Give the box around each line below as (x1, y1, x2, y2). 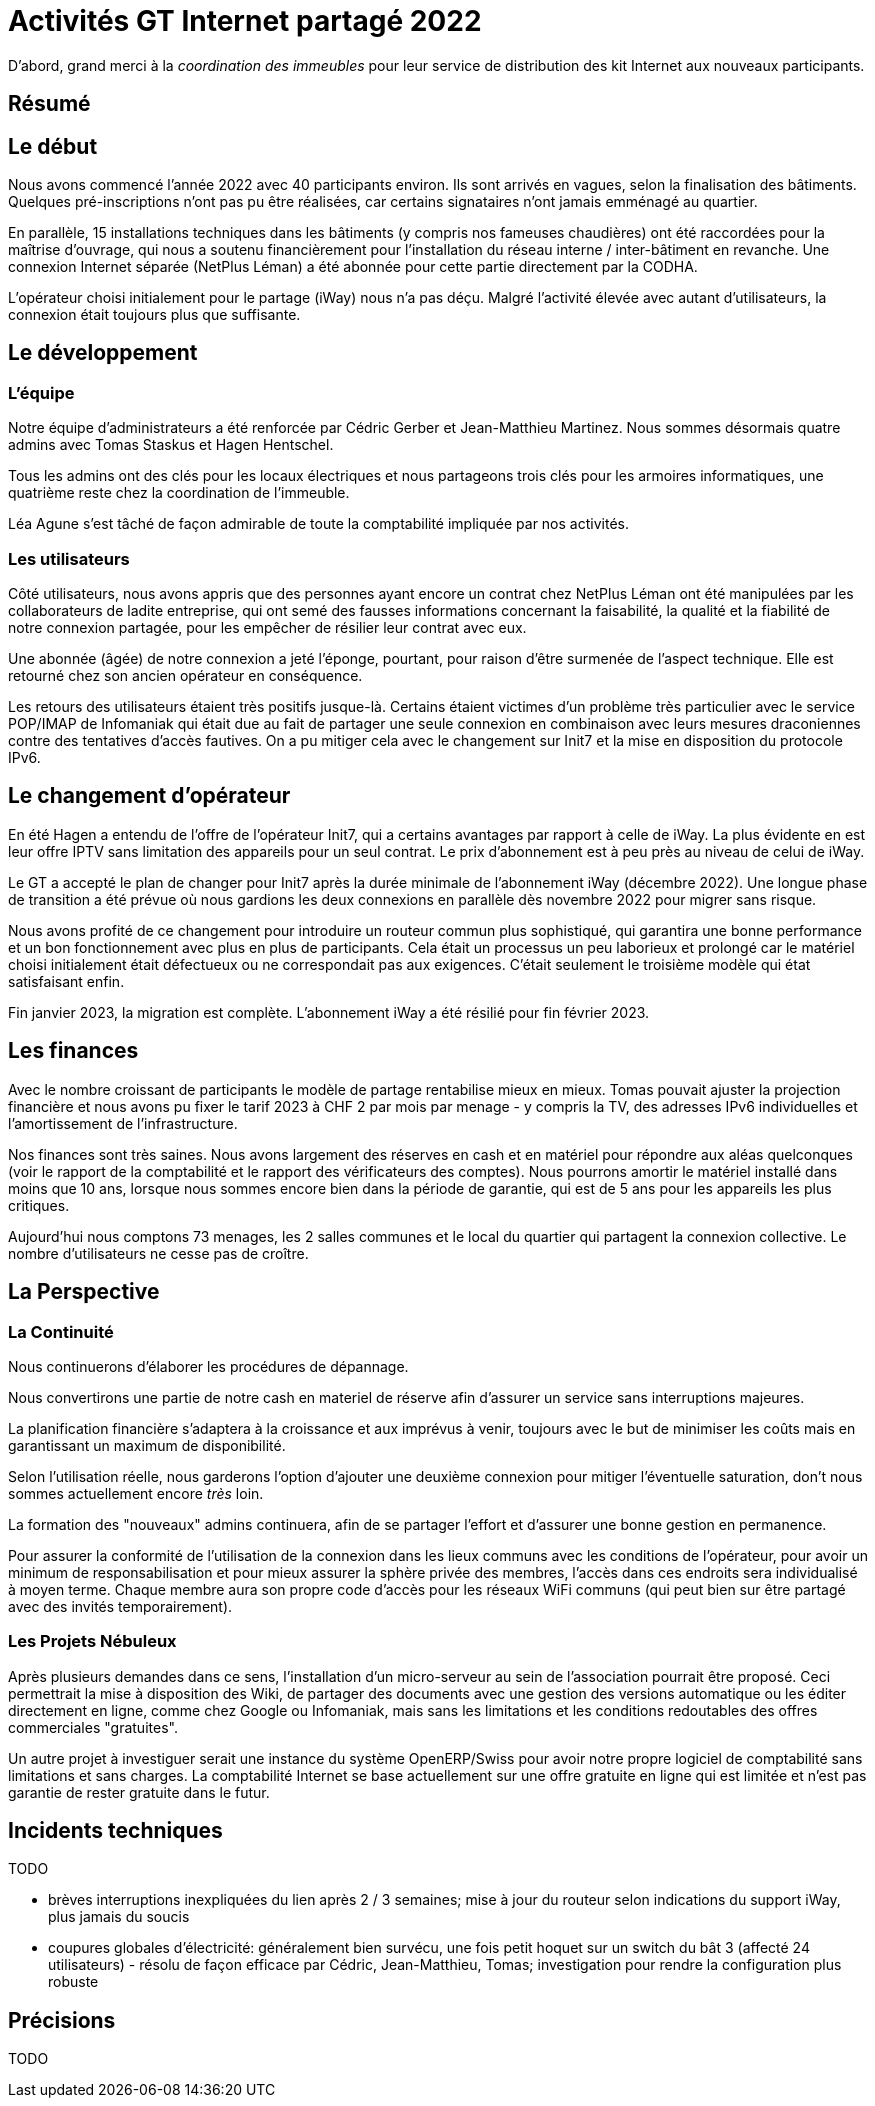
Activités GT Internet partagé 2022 (8, 4, 482, 38)
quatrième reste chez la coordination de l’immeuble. (8, 484, 350, 502)
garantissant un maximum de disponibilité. (8, 1436, 286, 1454)
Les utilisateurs (8, 548, 130, 569)
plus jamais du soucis (48, 1908, 190, 1926)
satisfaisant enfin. (8, 972, 125, 990)
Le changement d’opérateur (8, 783, 291, 809)
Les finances (8, 1038, 139, 1064)
